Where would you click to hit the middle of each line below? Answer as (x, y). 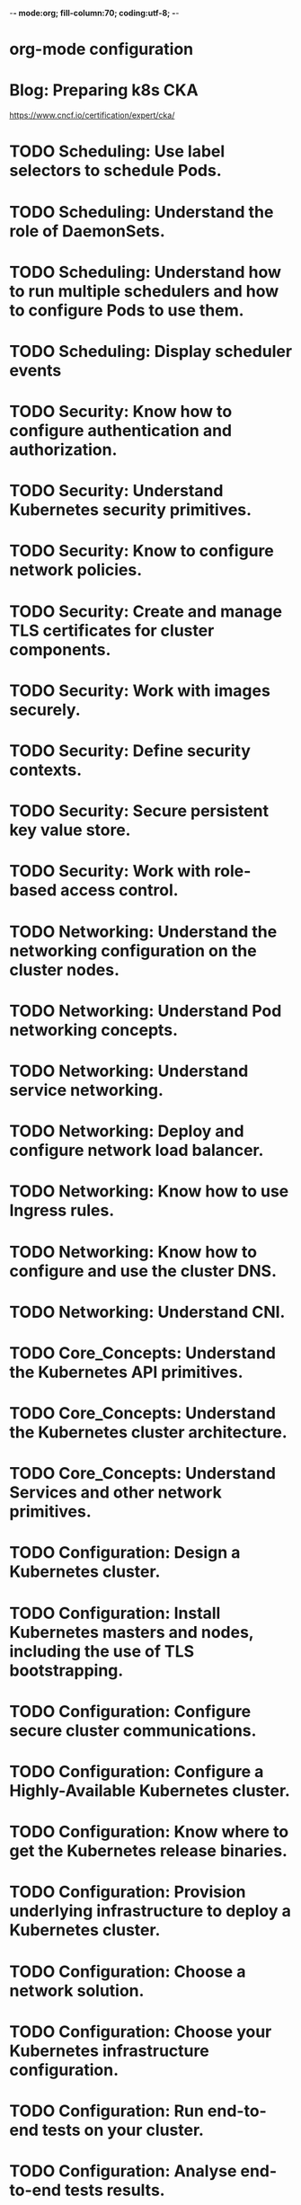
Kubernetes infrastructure (109, 2051)
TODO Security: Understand (116, 491)
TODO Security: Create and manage (146, 611)
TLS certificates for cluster (112, 631)
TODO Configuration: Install (115, 1613)
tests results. (115, 2190)
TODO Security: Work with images (140, 690)
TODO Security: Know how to (121, 412)
